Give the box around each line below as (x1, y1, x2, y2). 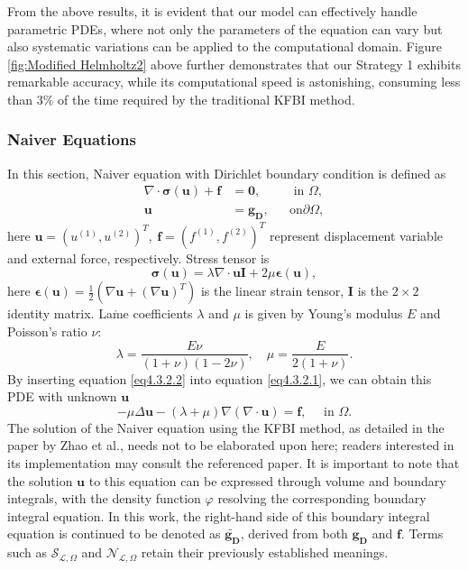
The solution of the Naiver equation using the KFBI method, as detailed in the (7, 418, 445, 437)
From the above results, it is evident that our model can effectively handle (7, 2, 418, 20)
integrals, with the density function (7, 489, 201, 508)
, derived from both (240, 524, 348, 543)
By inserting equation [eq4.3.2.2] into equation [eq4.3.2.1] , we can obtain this (7, 369, 432, 388)
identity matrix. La (7, 304, 113, 323)
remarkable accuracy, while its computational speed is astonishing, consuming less (7, 72, 461, 91)
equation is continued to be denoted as (7, 524, 221, 543)
